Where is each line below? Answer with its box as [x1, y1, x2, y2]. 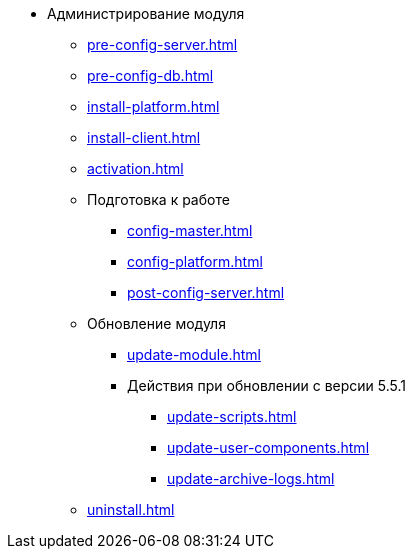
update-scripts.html [167, 408, 297, 425]
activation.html [87, 160, 184, 177]
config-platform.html [127, 253, 263, 270]
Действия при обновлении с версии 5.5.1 [127, 377, 407, 394]
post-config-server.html [127, 284, 285, 301]
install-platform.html [87, 98, 220, 115]
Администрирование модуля [47, 5, 245, 22]
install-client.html [87, 129, 201, 146]
